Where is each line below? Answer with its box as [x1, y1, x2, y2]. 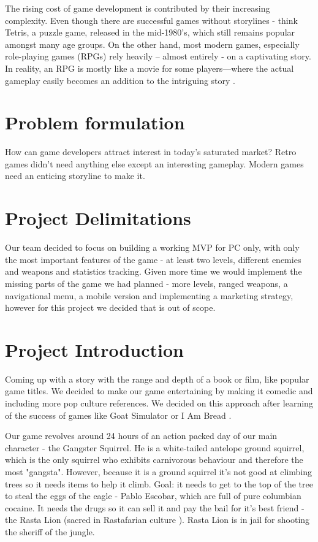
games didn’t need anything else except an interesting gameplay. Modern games [5, 157, 304, 170]
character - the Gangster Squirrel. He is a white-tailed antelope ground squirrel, [5, 441, 305, 454]
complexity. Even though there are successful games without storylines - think [5, 13, 298, 26]
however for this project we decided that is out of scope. [5, 301, 216, 314]
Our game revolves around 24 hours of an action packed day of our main [5, 429, 278, 442]
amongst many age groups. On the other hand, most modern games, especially [5, 37, 300, 50]
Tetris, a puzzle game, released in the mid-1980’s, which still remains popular [5, 26, 295, 39]
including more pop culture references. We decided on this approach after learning [5, 397, 313, 410]
